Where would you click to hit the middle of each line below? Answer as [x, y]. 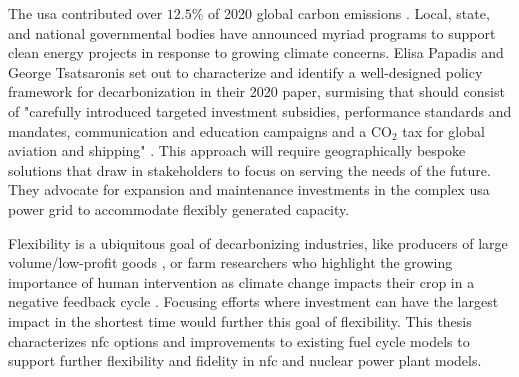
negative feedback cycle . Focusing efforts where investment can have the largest [253, 301]
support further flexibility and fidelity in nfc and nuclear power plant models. [245, 360]
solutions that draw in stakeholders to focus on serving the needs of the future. [249, 169]
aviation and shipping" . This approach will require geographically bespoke [237, 150]
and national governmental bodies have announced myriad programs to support [252, 32]
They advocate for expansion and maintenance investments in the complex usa [249, 189]
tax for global [443, 130]
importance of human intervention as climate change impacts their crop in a [241, 281]
